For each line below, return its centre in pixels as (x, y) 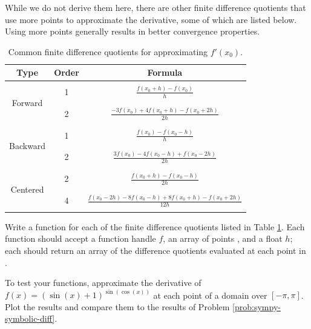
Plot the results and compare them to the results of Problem (117, 306)
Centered (27, 189)
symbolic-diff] (30, 318)
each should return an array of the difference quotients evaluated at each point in (155, 250)
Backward (28, 146)
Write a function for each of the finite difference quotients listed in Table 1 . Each (155, 226)
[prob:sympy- (257, 306)
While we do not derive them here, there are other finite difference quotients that (155, 7)
